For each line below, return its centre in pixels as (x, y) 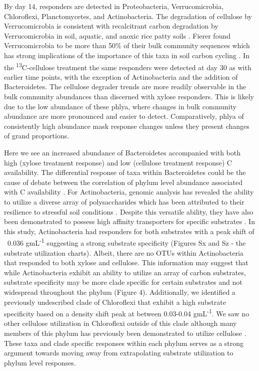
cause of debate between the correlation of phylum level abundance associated (123, 182)
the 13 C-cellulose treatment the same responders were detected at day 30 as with (128, 66)
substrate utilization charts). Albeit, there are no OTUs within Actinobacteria (124, 252)
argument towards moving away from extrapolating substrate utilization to (119, 353)
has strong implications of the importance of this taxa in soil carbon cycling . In (127, 55)
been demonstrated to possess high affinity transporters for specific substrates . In (129, 221)
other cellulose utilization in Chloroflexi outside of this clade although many (120, 323)
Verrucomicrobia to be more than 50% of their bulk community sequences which (127, 45)
